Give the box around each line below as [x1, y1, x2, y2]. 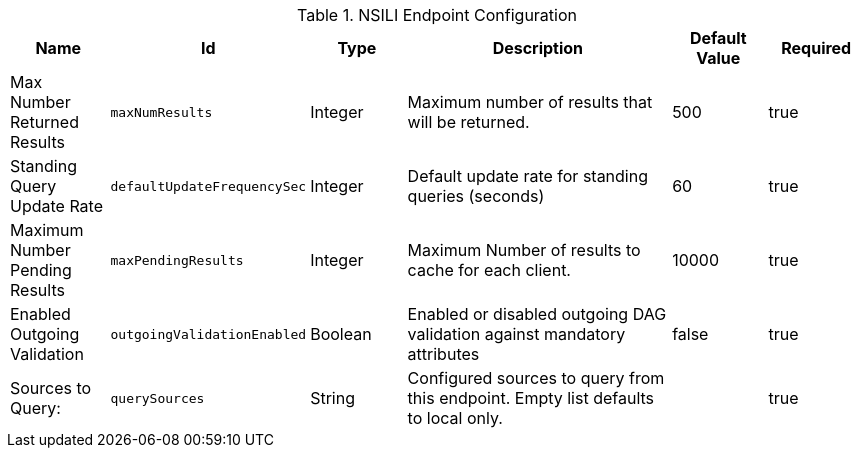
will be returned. [407, 112, 530, 132]
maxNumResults [110, 104, 213, 120]
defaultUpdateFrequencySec [110, 178, 307, 194]
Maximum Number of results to [407, 240, 641, 260]
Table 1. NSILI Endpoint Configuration [296, 5, 577, 25]
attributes [407, 344, 480, 364]
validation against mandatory [407, 324, 626, 344]
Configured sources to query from [407, 368, 665, 388]
